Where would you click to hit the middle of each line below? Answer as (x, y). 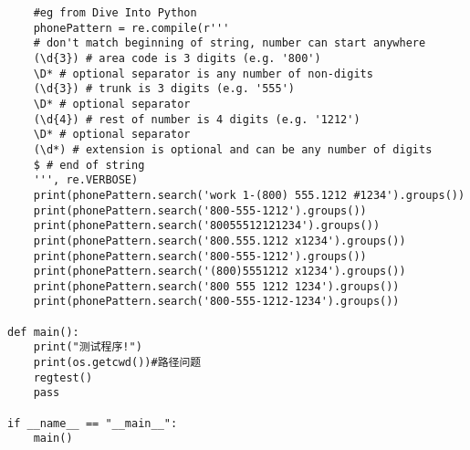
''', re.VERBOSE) (86, 180)
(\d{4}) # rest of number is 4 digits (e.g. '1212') (197, 119)
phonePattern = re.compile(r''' (131, 28)
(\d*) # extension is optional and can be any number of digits (233, 149)
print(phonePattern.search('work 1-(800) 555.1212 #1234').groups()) (249, 195)
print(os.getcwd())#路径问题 (117, 363)
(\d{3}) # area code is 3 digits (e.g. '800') (177, 58)
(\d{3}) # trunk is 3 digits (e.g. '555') (164, 89)
